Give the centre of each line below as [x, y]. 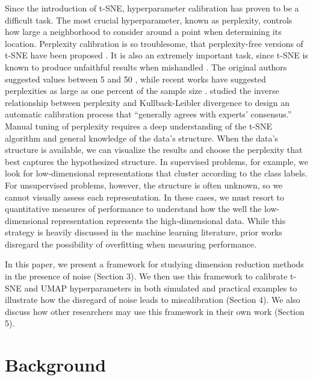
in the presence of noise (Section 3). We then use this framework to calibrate [146, 276]
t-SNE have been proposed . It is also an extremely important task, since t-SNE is [156, 55]
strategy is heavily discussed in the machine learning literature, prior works [144, 232]
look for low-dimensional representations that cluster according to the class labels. [156, 173]
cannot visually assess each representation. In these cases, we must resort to [145, 197]
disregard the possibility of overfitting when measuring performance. [131, 244]
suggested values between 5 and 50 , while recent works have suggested [135, 79]
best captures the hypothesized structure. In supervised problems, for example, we [156, 161]
